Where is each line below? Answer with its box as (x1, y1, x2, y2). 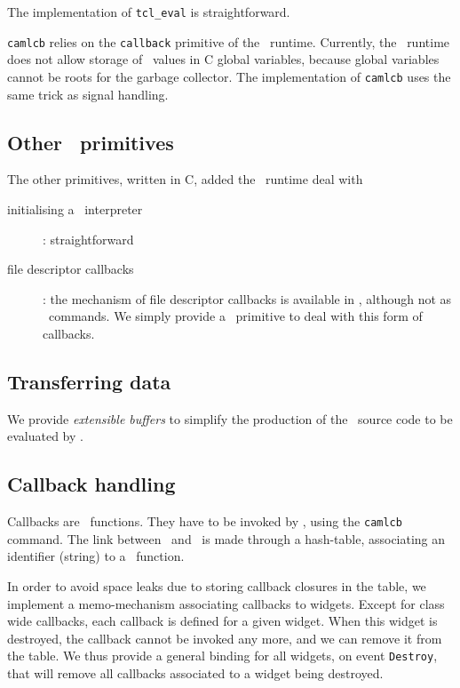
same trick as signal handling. (7, 84, 169, 103)
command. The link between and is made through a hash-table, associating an (7, 529, 446, 548)
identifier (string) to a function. (7, 547, 185, 565)
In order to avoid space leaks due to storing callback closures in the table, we (7, 576, 426, 595)
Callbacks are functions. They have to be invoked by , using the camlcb (7, 512, 402, 531)
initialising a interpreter (7, 199, 143, 218)
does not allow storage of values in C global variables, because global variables (7, 50, 440, 68)
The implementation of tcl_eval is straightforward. (7, 3, 290, 20)
